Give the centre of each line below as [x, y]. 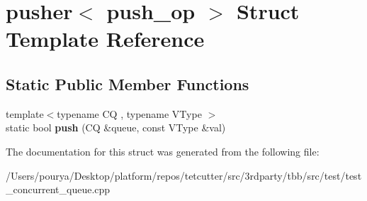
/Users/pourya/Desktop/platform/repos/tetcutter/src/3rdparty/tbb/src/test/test [184, 175]
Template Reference [105, 39]
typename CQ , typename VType [129, 113]
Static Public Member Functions [128, 83]
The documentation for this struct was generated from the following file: [163, 151]
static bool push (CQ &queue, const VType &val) [116, 127]
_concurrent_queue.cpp [58, 189]
